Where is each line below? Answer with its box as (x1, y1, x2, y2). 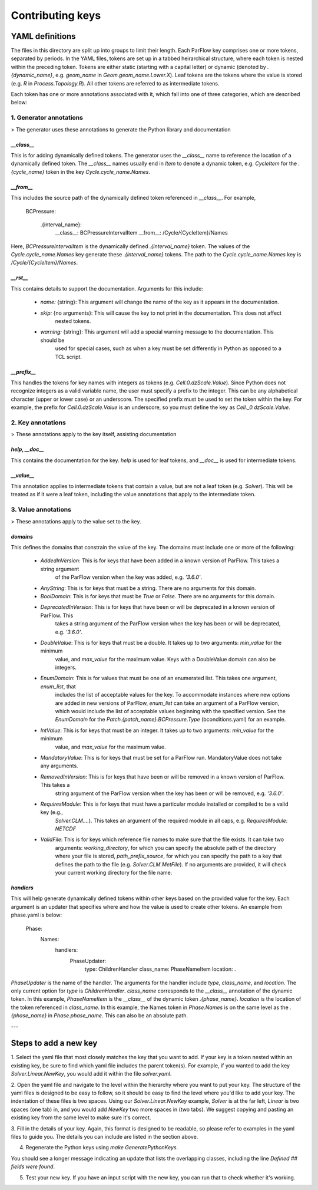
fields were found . (11, 1163, 55, 1170)
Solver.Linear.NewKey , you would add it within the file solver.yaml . (11, 1070, 172, 1077)
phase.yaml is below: (11, 911, 62, 919)
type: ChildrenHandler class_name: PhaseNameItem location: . (84, 965, 236, 973)
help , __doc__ (11, 446, 44, 453)
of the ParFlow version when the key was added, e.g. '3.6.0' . (55, 573, 203, 581)
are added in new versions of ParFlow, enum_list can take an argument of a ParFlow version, (55, 699, 280, 707)
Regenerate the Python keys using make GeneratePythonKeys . (25, 1144, 178, 1151)
